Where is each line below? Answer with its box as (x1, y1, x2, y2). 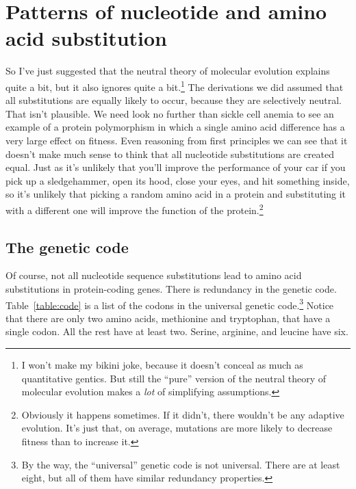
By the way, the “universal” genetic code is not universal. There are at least (21, 457, 340, 471)
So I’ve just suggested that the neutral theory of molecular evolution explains (5, 64, 330, 78)
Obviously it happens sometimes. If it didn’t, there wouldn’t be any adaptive (21, 407, 344, 421)
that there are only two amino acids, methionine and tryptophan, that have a (5, 310, 331, 325)
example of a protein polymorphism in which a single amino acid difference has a (5, 120, 345, 134)
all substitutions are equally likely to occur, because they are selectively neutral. (5, 93, 342, 107)
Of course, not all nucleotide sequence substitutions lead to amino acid (5, 268, 302, 282)
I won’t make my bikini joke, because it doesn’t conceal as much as (21, 357, 303, 371)
